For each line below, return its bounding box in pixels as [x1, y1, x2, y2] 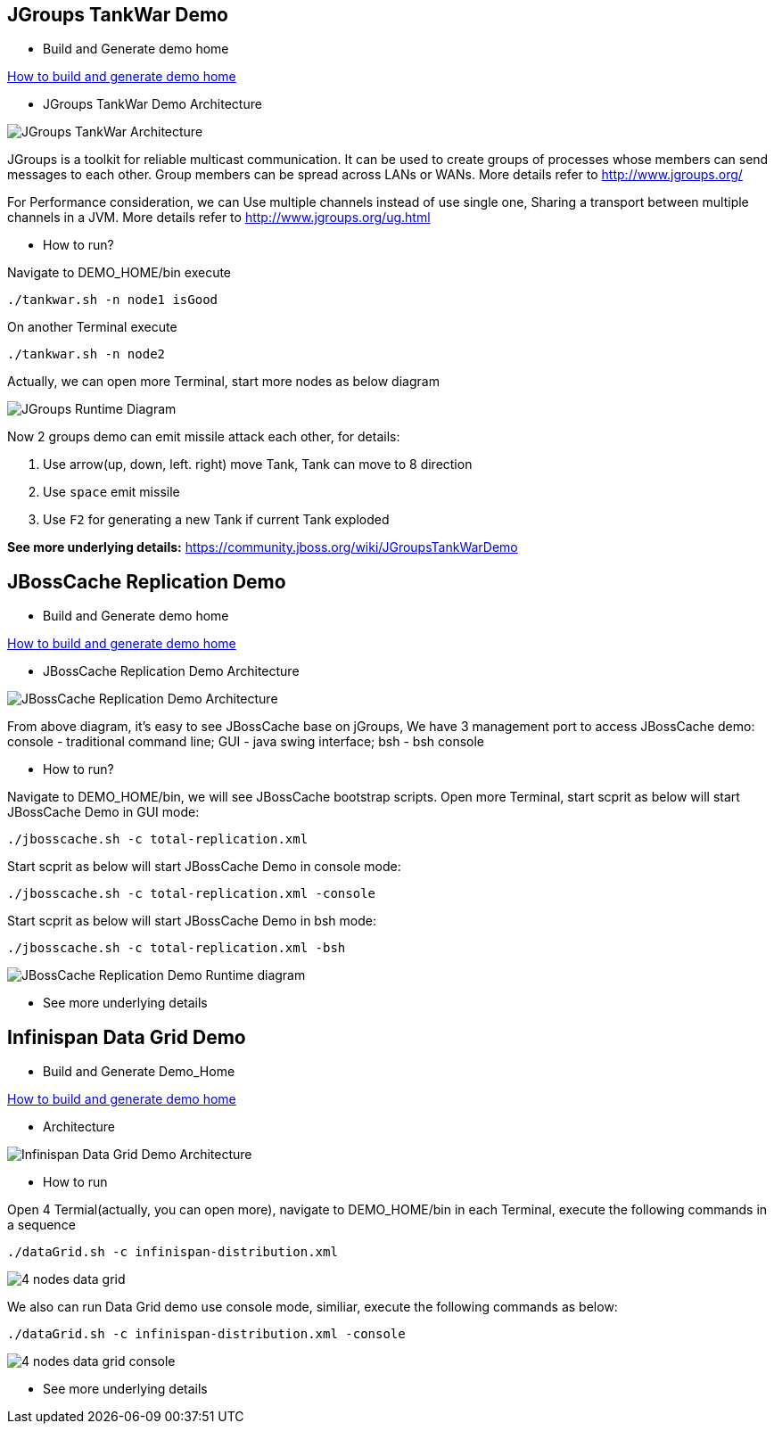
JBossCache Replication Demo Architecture [43, 663, 300, 679]
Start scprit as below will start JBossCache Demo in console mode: [7, 859, 401, 875]
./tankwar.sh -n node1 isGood [7, 292, 218, 308]
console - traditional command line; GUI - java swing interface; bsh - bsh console [7, 734, 485, 750]
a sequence [7, 1217, 76, 1233]
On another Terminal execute [7, 319, 177, 335]
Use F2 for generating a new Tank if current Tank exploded [43, 512, 390, 528]
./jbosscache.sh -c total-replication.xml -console [7, 886, 376, 901]
